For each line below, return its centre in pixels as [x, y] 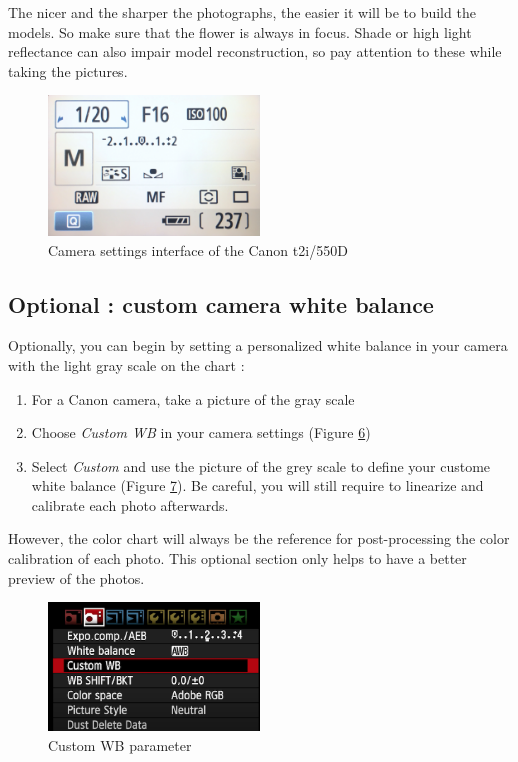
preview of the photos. [76, 577]
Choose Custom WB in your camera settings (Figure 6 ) [201, 432]
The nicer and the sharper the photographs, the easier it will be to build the [242, 12]
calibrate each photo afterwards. [130, 504]
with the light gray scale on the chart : [126, 364]
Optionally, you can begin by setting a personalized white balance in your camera [258, 345]
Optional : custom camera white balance [221, 303]
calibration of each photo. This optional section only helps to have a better [237, 558]
